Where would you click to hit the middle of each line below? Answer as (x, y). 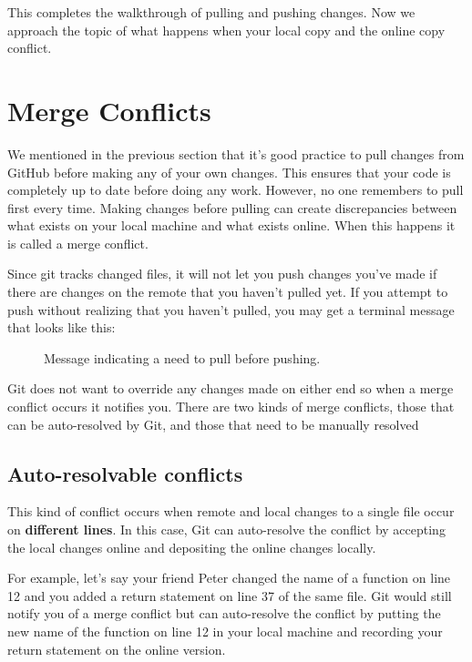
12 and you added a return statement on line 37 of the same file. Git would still (230, 595)
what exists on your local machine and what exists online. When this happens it (231, 225)
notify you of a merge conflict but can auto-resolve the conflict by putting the (224, 613)
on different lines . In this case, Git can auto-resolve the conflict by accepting (226, 530)
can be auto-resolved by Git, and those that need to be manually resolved (213, 424)
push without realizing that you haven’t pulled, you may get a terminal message (231, 309)
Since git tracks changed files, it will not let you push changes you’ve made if (222, 274)
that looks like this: (62, 327)
